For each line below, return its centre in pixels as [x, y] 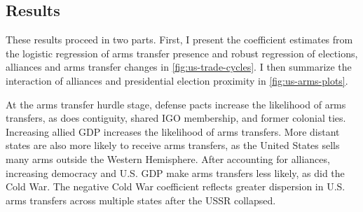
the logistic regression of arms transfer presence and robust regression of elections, [182, 53]
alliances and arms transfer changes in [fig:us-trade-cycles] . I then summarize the [179, 67]
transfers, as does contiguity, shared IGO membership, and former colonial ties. [176, 118]
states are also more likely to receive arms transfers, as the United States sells [173, 145]
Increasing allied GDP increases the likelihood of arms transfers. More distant [173, 131]
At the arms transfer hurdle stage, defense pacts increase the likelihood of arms [176, 104]
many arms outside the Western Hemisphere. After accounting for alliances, [168, 158]
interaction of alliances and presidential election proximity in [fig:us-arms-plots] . [177, 80]
